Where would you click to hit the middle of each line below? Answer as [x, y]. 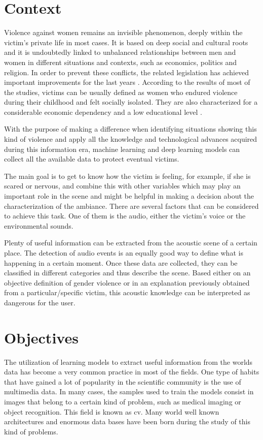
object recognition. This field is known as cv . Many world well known [112, 411]
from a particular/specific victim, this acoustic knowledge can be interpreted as [127, 292]
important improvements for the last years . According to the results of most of [127, 82]
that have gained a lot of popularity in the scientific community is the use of [123, 381]
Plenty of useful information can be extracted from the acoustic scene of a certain [131, 243]
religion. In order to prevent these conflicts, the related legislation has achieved [127, 72]
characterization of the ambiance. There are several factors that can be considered [131, 206]
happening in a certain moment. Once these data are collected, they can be [121, 262]
